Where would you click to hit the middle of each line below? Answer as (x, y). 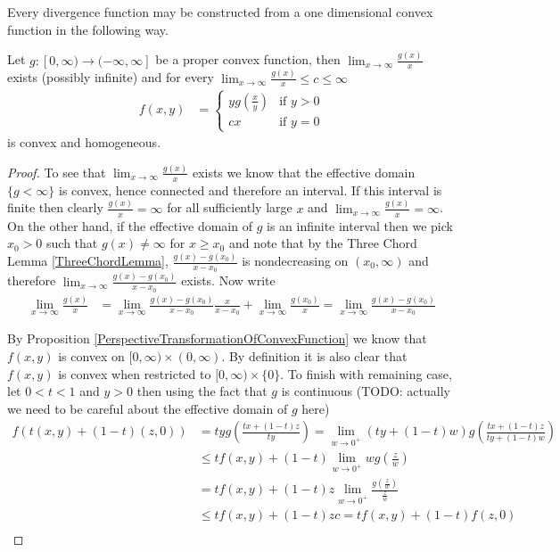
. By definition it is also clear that (314, 355)
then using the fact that (202, 391)
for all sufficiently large (230, 207)
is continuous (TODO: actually (366, 391)
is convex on (91, 355)
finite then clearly (55, 207)
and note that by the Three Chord (323, 243)
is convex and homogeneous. (84, 142)
